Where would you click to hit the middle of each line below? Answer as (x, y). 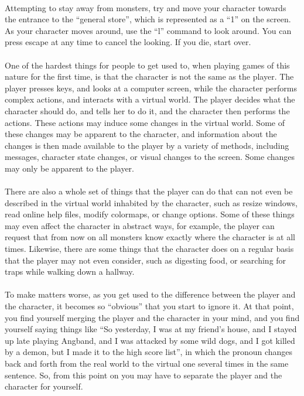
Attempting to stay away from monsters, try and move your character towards (146, 7)
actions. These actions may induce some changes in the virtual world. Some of (145, 122)
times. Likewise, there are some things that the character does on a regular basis (149, 249)
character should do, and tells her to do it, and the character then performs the (147, 110)
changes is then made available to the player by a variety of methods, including (147, 145)
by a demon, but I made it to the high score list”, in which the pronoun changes (149, 352)
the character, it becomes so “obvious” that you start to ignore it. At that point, (149, 306)
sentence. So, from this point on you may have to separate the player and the (144, 375)
